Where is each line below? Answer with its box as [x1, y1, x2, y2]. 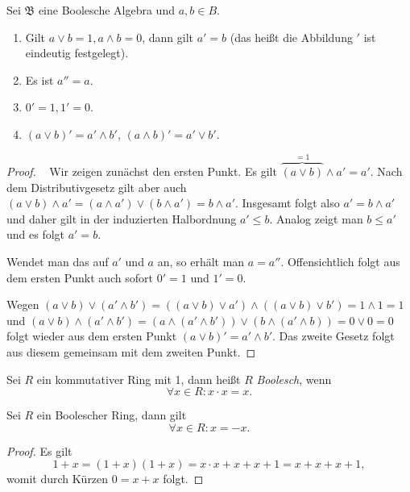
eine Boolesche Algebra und [38, 2, 175, 18]
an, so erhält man [157, 252, 245, 269]
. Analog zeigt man [269, 210, 363, 227]
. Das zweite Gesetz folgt [272, 327, 395, 344]
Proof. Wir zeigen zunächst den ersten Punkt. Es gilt [6, 163, 277, 179]
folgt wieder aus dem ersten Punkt [6, 327, 177, 344]
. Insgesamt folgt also [235, 194, 340, 211]
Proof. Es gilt [6, 442, 72, 459]
